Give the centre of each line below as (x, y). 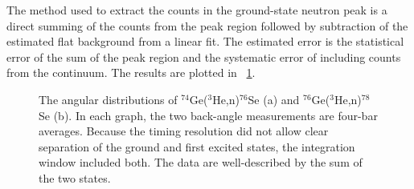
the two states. (75, 177)
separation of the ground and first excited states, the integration (197, 146)
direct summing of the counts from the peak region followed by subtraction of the (207, 25)
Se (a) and (274, 99)
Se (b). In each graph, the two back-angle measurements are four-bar (208, 115)
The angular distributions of (108, 99)
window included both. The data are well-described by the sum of (201, 162)
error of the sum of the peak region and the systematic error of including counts (204, 56)
